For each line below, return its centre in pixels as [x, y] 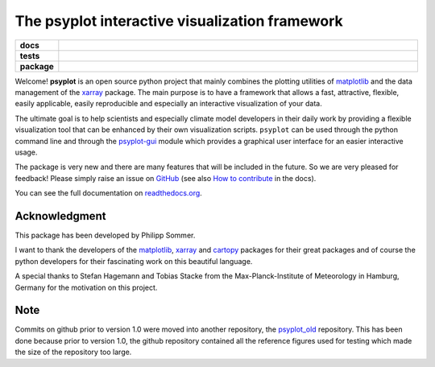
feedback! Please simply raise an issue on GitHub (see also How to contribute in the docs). [166, 178]
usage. [26, 152]
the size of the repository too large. [73, 352]
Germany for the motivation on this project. [86, 287]
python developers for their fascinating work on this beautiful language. [134, 261]
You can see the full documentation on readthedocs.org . [109, 193]
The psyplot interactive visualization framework [179, 21]
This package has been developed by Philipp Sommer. [105, 235]
